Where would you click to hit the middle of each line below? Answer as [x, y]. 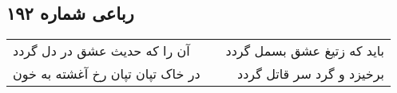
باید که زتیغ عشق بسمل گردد [305, 51]
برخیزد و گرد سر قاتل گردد [311, 74]
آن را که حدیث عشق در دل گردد [101, 51]
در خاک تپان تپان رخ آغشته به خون [107, 74]
